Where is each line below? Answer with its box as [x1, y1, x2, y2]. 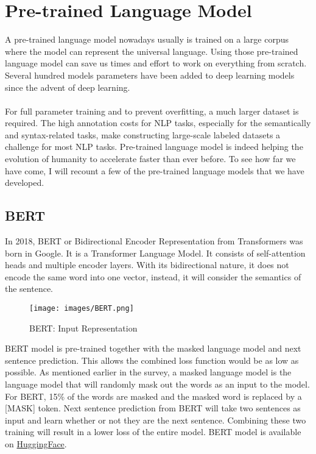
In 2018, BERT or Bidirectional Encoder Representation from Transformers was [5, 235, 303, 247]
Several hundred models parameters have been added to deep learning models [5, 68, 295, 81]
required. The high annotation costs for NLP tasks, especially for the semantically [5, 116, 311, 129]
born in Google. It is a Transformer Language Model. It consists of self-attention [5, 246, 306, 259]
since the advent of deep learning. [5, 80, 130, 93]
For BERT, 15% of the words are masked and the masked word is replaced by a [5, 389, 302, 402]
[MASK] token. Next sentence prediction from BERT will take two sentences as [5, 402, 301, 414]
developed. [5, 176, 44, 189]
